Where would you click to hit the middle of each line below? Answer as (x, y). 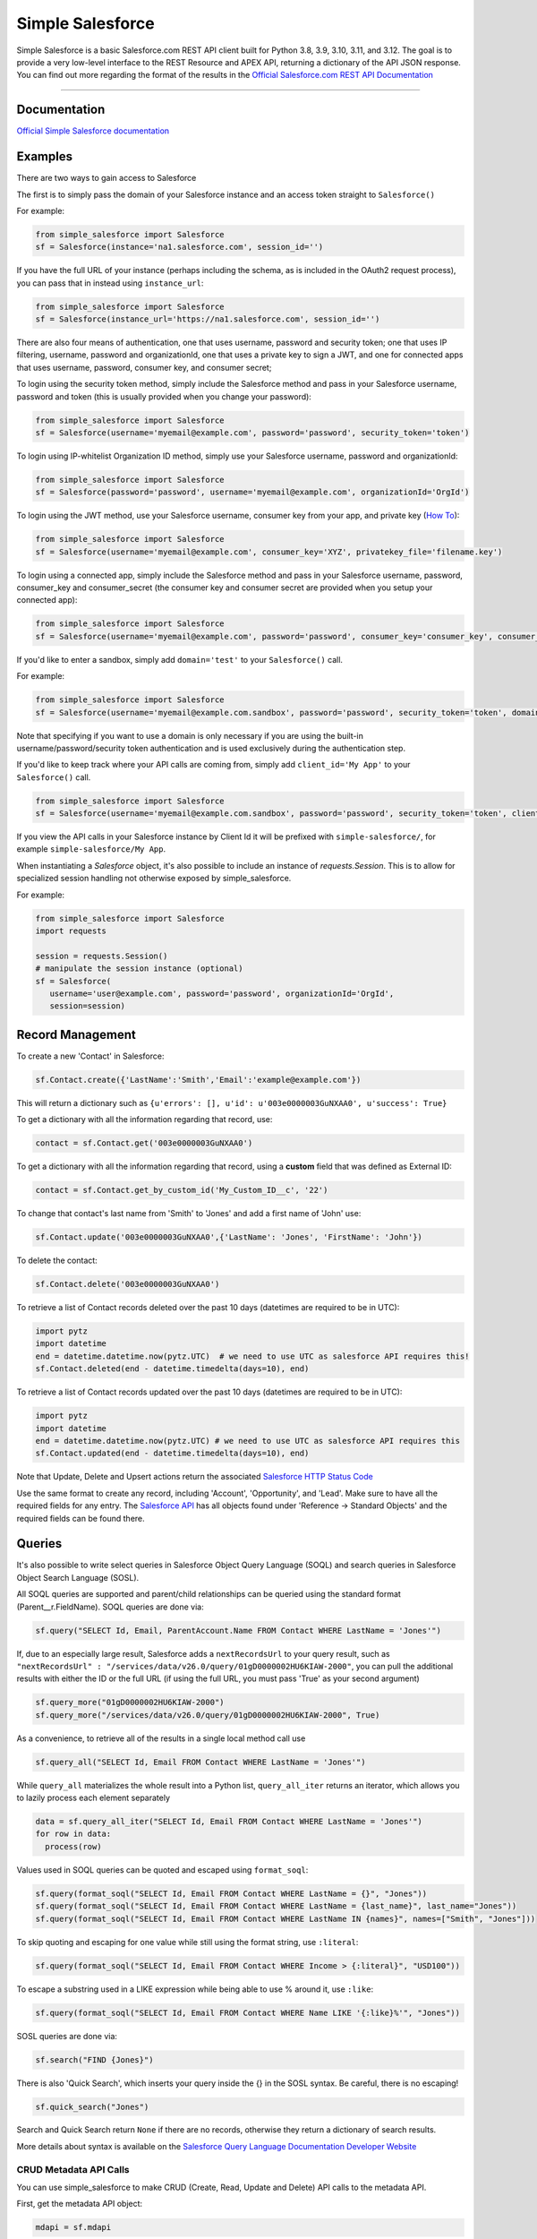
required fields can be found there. (81, 1518)
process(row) (73, 1846)
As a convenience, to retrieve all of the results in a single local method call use (161, 1738)
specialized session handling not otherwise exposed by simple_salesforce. (154, 879)
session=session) (87, 1006)
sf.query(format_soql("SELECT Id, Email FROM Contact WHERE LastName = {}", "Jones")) (231, 1893)
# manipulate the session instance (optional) (139, 969)
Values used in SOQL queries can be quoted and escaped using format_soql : (162, 1870)
